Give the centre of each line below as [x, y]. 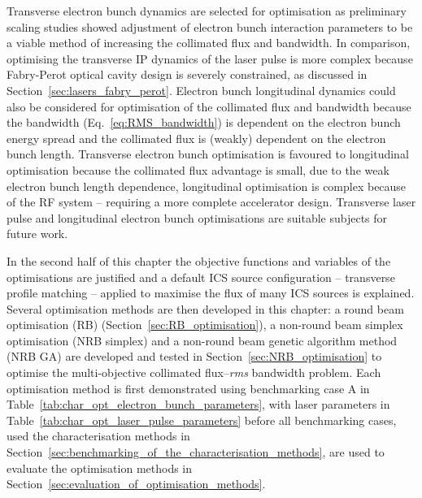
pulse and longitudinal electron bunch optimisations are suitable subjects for [197, 217]
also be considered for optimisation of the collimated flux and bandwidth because [209, 106]
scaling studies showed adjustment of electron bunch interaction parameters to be [210, 26]
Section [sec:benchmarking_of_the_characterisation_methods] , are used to [196, 452]
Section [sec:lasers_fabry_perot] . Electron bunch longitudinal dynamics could [201, 90]
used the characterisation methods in [98, 436]
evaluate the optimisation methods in [100, 468]
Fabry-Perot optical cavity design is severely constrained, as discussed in [187, 74]
